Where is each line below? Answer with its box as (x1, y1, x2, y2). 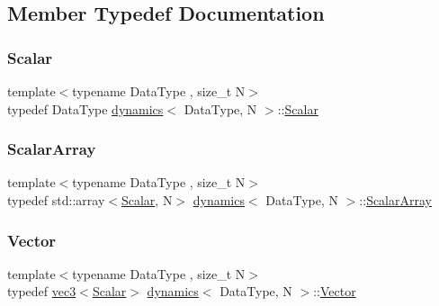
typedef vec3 (7, 282, 76, 301)
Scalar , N (121, 191, 173, 209)
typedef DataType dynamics (7, 99, 164, 118)
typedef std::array (7, 191, 105, 209)
